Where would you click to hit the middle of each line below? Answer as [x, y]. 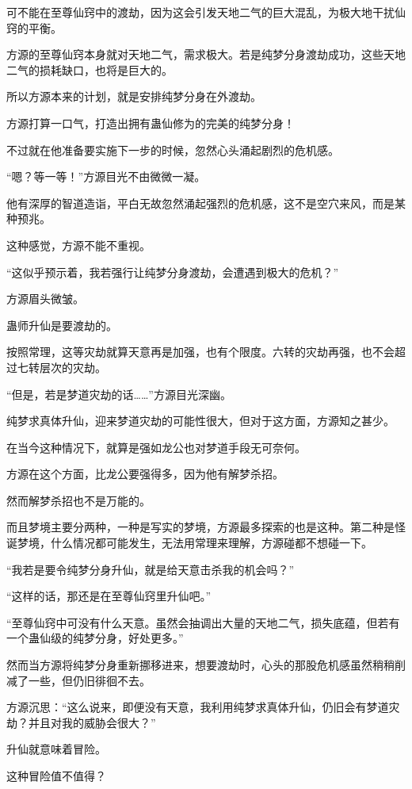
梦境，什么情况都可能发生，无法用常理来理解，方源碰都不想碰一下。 [195, 543]
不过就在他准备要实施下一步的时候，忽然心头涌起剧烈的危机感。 [173, 149]
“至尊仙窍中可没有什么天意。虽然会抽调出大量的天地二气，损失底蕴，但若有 [203, 622]
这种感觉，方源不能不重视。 [78, 245]
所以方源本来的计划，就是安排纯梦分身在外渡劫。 [134, 96]
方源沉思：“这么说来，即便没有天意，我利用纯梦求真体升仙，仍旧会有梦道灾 [203, 707]
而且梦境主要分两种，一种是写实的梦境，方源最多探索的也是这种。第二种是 [200, 527]
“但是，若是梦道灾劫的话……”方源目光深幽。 [119, 394]
